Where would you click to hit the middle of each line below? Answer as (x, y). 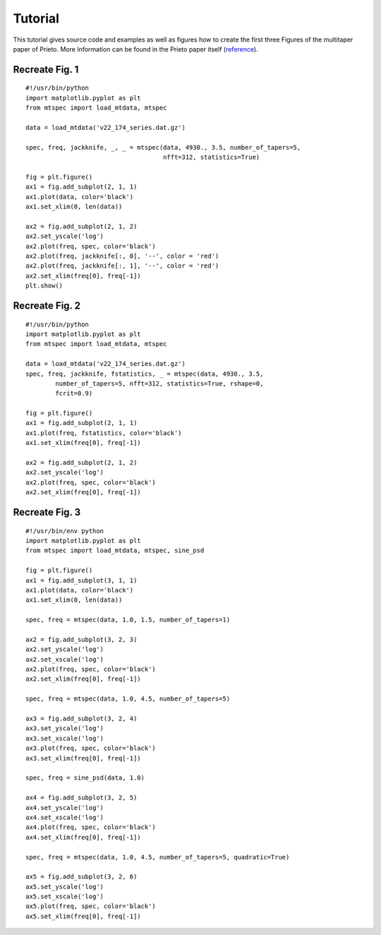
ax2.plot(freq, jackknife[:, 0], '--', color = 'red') (122, 256)
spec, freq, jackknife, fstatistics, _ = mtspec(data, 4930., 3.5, (145, 374)
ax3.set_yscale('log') (65, 728)
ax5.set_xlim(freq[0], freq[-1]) (83, 916)
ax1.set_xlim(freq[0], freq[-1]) (83, 443)
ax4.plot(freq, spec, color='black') (91, 827)
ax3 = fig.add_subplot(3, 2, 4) (81, 719)
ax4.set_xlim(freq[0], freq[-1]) (83, 837)
